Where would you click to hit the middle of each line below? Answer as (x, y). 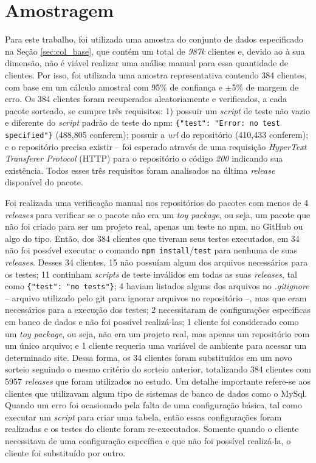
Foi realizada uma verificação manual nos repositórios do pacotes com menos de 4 (157, 202)
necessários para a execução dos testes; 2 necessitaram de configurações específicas (158, 310)
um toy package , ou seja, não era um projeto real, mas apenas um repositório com (157, 333)
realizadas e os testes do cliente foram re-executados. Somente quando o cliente (152, 429)
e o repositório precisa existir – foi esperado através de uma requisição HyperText (156, 146)
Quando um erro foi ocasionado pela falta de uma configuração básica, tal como (153, 405)
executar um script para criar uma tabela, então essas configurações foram (143, 417)
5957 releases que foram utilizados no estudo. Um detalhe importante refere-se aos (158, 381)
